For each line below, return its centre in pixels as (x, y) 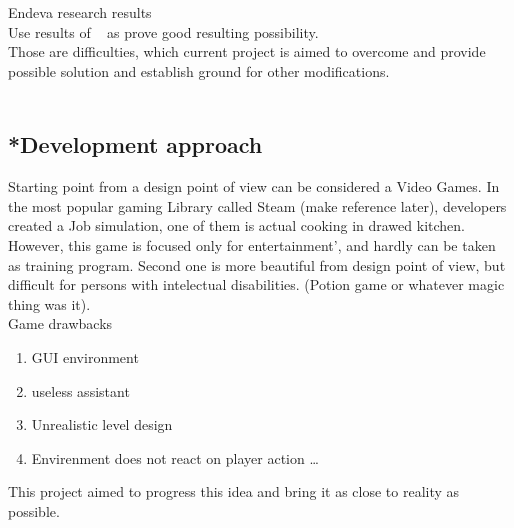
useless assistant (80, 390)
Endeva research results (80, 12)
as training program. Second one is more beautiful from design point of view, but (257, 264)
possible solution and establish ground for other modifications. (199, 70)
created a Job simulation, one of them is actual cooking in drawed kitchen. (236, 225)
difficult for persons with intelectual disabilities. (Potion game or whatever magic (256, 284)
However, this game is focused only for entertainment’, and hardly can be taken (252, 244)
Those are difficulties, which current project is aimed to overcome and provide (247, 51)
